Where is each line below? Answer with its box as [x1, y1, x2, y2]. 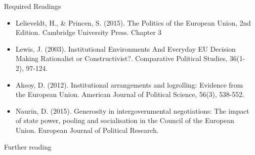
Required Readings [4, 1, 61, 11]
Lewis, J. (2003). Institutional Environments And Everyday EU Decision [15, 43, 236, 54]
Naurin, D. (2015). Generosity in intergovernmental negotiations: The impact [15, 105, 250, 116]
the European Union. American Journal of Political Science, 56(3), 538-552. [15, 89, 245, 99]
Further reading [4, 141, 52, 152]
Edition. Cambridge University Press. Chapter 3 [15, 27, 162, 37]
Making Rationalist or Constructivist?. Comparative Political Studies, [15, 53, 228, 63]
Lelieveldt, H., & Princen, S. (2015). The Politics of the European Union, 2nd [15, 17, 251, 28]
